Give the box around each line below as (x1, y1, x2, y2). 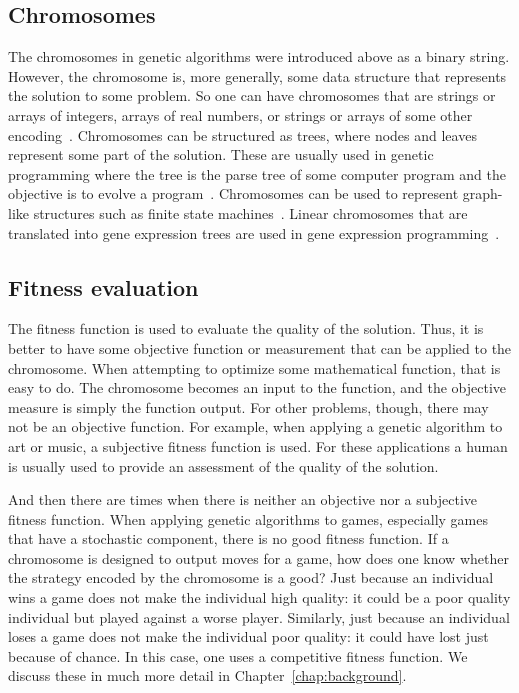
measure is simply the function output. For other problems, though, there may (8, 396, 489, 417)
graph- (462, 183, 503, 204)
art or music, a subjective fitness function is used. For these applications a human (8, 435, 508, 456)
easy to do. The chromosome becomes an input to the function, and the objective (8, 377, 507, 398)
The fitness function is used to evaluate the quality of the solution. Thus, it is (8, 318, 484, 339)
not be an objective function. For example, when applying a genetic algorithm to (8, 416, 503, 437)
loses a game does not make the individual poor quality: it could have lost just (8, 626, 489, 647)
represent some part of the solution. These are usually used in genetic (8, 144, 434, 165)
